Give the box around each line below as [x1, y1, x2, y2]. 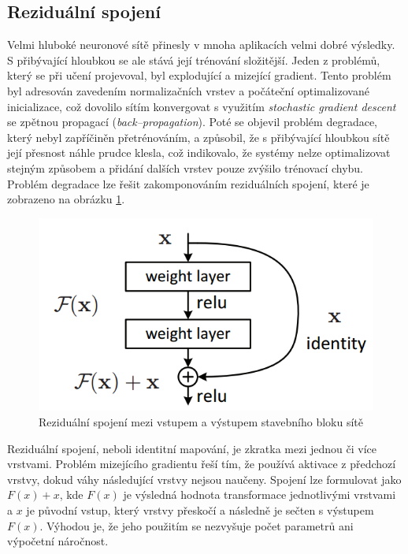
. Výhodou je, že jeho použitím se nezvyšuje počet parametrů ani [39, 517, 354, 534]
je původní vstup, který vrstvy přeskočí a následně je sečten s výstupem [26, 502, 374, 519]
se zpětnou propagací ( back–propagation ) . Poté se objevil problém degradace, [7, 113, 377, 130]
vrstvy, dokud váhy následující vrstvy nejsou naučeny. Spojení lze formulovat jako [7, 470, 402, 487]
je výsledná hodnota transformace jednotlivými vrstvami [123, 486, 396, 503]
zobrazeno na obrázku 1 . [7, 191, 125, 207]
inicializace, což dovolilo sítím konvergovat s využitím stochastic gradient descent [7, 98, 396, 114]
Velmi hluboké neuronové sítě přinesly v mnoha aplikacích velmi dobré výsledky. [7, 36, 395, 53]
